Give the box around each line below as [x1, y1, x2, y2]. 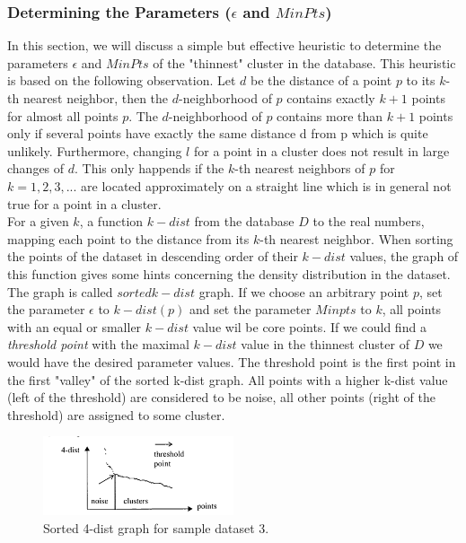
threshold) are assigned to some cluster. [7, 405, 225, 424]
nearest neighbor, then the [22, 89, 169, 107]
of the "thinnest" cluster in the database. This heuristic [153, 53, 456, 72]
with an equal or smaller [7, 317, 142, 336]
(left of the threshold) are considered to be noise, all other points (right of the [7, 388, 435, 407]
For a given [7, 212, 69, 231]
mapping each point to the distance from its [7, 229, 250, 248]
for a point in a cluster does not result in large [193, 141, 450, 160]
